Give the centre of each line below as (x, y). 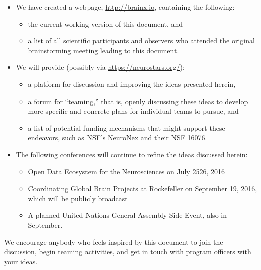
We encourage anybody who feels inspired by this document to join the (114, 242)
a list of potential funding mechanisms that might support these (126, 127)
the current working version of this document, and (105, 23)
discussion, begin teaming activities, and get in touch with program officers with (128, 252)
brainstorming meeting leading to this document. (103, 50)
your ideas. (21, 261)
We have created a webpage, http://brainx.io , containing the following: (125, 7)
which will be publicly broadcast (78, 198)
